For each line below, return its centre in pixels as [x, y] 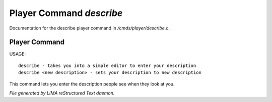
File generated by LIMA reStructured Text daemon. [62, 93]
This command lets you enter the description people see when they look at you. [92, 84]
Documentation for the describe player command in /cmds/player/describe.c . [89, 28]
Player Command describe [66, 13]
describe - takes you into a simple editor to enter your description [107, 65]
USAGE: [18, 54]
